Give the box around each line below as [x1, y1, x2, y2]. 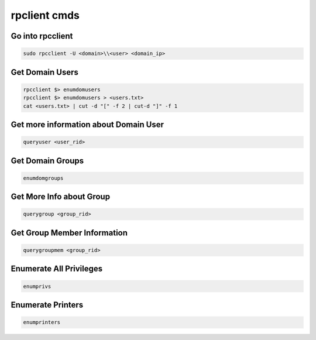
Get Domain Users [11, 67, 79, 77]
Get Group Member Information [11, 228, 128, 238]
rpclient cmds [11, 9, 80, 22]
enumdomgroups [23, 174, 64, 181]
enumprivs [23, 283, 51, 290]
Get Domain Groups [11, 156, 84, 166]
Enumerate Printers [11, 300, 84, 310]
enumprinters [23, 319, 61, 326]
